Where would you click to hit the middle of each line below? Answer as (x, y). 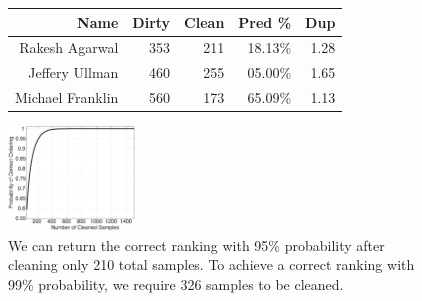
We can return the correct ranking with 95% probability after (196, 244)
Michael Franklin (67, 97)
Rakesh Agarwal (69, 47)
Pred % (265, 21)
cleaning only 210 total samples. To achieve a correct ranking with (211, 264)
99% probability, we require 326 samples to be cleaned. (176, 283)
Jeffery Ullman (73, 72)
